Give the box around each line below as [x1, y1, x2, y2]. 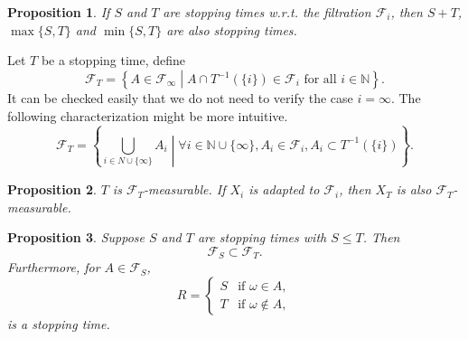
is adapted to [248, 180, 320, 199]
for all [304, 73, 337, 87]
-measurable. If [144, 180, 226, 199]
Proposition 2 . [7, 180, 97, 199]
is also [396, 180, 432, 199]
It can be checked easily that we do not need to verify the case [7, 89, 353, 108]
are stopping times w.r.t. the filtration [163, 3, 371, 21]
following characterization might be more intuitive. [7, 106, 288, 125]
